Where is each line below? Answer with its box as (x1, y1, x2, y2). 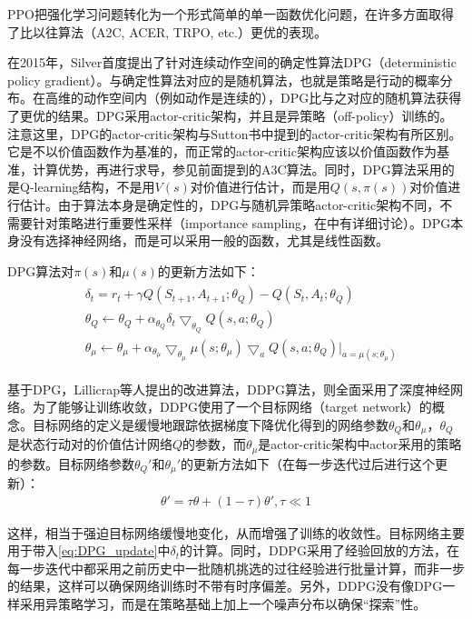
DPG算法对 (7, 261, 74, 280)
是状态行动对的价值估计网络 (7, 434, 172, 454)
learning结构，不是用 (34, 177, 155, 196)
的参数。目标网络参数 (7, 454, 134, 473)
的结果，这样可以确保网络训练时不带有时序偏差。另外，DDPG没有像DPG (7, 576, 443, 595)
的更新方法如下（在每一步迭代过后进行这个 (181, 454, 436, 473)
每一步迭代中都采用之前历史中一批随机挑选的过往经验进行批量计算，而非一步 (7, 558, 465, 577)
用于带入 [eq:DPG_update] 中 (7, 541, 171, 560)
